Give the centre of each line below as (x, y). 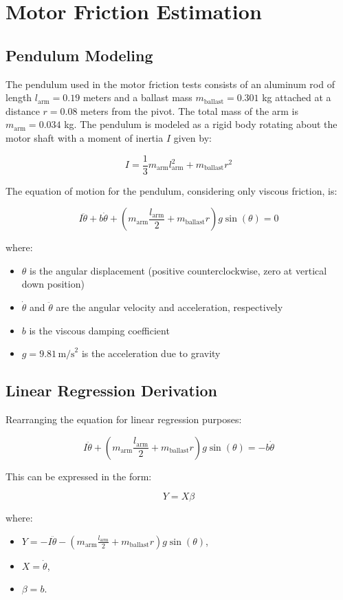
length (19, 97)
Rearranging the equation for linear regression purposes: (124, 419)
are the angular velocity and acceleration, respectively (169, 307)
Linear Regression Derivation (112, 390)
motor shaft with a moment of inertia (85, 137)
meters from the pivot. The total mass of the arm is (190, 110)
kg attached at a (297, 97)
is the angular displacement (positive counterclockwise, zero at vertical (178, 270)
